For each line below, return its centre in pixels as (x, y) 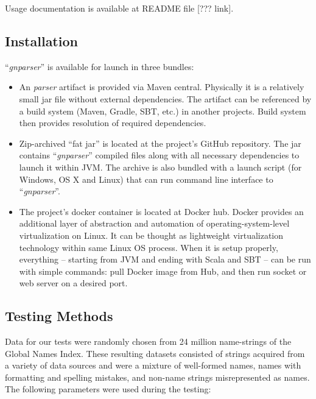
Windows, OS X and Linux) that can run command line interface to (146, 179)
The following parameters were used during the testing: (108, 389)
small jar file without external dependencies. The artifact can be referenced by (165, 98)
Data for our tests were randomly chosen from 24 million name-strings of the (148, 341)
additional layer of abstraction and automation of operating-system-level (154, 223)
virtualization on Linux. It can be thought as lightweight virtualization (151, 235)
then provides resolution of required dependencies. (113, 123)
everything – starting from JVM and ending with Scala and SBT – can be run (165, 259)
